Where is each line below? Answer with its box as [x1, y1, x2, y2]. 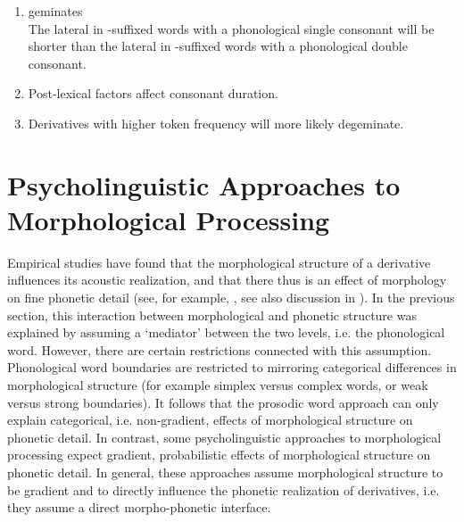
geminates [28, 2, 83, 20]
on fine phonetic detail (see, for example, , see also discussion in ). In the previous [7, 288, 455, 307]
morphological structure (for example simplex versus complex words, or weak [7, 376, 428, 394]
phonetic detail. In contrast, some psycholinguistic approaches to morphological [7, 427, 442, 446]
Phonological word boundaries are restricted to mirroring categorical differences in [7, 358, 457, 377]
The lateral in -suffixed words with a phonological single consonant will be [28, 19, 435, 37]
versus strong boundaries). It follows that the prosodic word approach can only [7, 393, 439, 411]
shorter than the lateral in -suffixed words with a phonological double [28, 37, 408, 55]
